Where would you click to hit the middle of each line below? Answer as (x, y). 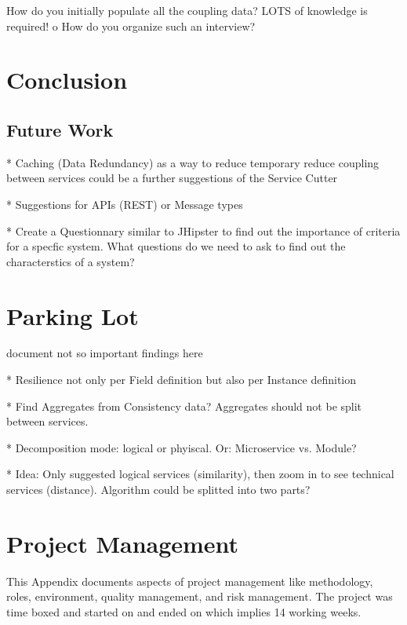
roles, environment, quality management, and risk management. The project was (200, 596)
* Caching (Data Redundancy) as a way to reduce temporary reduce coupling (193, 162)
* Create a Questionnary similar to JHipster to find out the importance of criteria (203, 230)
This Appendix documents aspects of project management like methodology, (190, 581)
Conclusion (67, 80)
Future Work (60, 129)
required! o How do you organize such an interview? (131, 26)
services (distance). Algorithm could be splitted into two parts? (158, 490)
